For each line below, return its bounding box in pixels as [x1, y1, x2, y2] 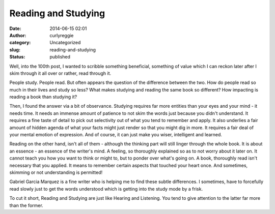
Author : [9, 32, 26, 38]
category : [9, 40, 31, 46]
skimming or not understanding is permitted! [9, 169, 103, 175]
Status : [9, 54, 25, 60]
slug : [9, 46, 20, 53]
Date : [9, 25, 21, 32]
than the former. [9, 202, 43, 208]
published [49, 54, 71, 60]
